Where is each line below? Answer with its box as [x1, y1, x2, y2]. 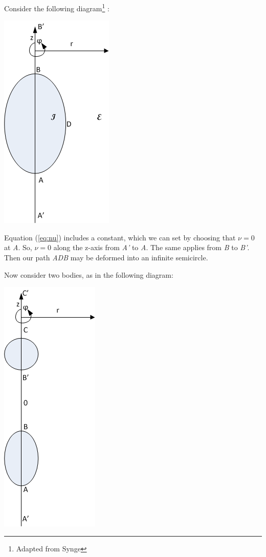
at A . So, [4, 242, 32, 253]
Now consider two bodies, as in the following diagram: [4, 269, 173, 280]
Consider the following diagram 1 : [4, 2, 109, 13]
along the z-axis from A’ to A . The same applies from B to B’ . [53, 242, 250, 253]
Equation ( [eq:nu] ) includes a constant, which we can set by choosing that [4, 232, 236, 242]
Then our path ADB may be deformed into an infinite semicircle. [4, 252, 208, 263]
